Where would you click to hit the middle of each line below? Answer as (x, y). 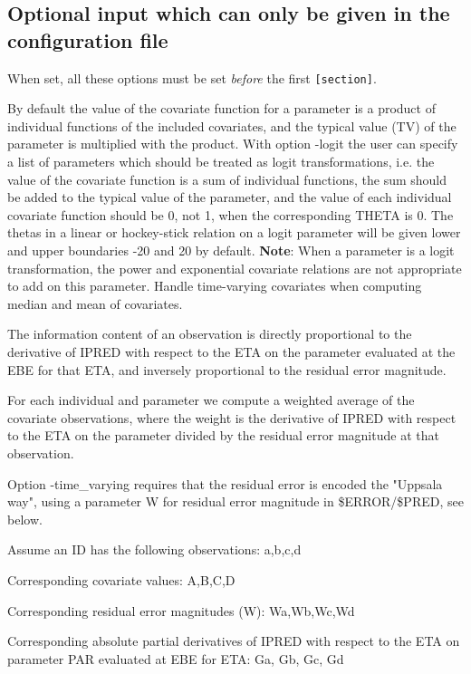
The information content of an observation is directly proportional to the (210, 334)
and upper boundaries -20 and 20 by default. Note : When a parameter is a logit (231, 250)
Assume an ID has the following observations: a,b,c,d (154, 549)
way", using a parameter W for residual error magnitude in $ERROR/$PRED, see (235, 501)
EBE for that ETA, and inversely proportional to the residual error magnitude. (227, 369)
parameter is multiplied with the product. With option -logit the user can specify (233, 144)
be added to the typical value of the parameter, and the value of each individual (230, 197)
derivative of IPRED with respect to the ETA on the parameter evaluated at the (231, 351)
